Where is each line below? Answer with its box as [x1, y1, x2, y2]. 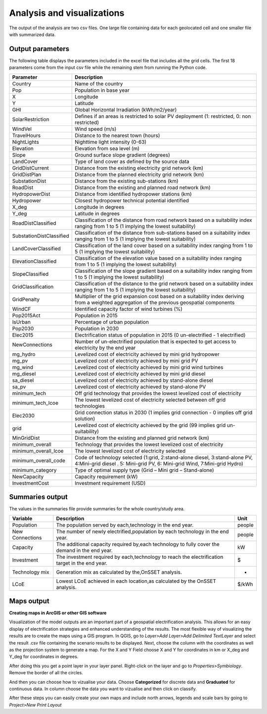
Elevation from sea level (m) [74, 145, 140, 152]
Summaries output [9, 493, 68, 501]
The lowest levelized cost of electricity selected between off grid [74, 396, 226, 403]
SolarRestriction [12, 116, 49, 122]
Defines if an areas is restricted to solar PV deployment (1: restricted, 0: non [74, 113, 251, 119]
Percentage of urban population [74, 318, 149, 325]
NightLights [12, 138, 39, 145]
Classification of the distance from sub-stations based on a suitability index [74, 229, 251, 236]
